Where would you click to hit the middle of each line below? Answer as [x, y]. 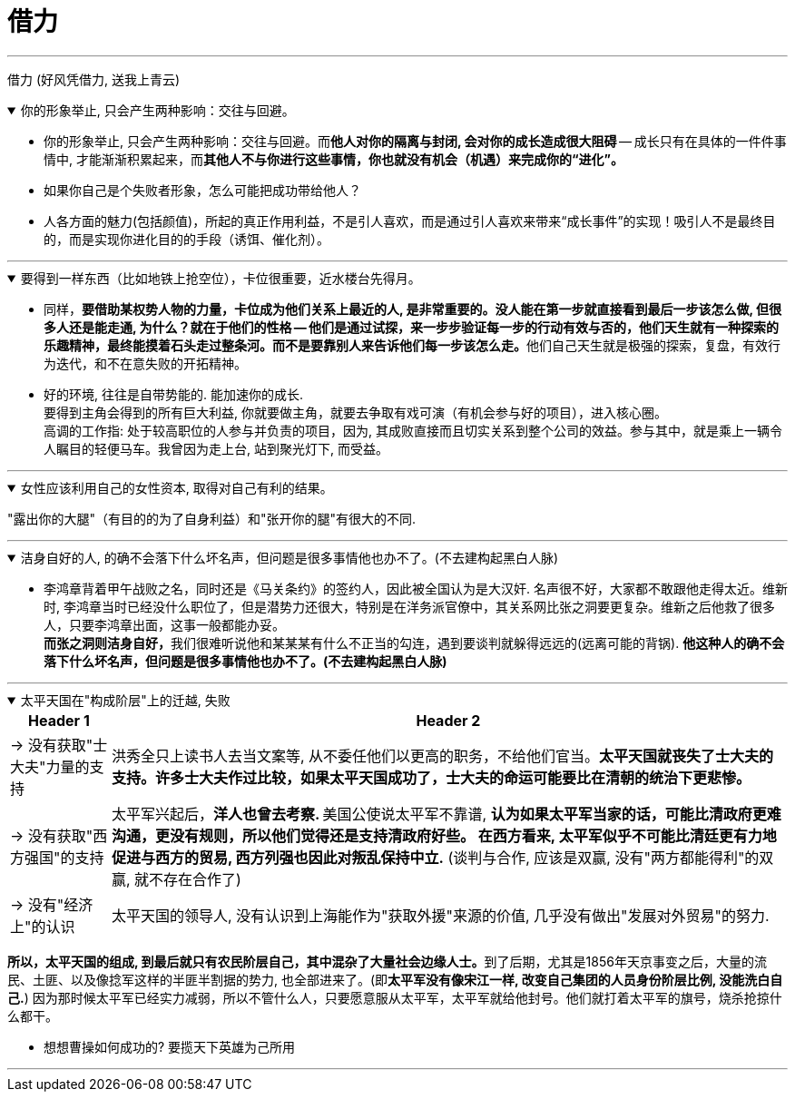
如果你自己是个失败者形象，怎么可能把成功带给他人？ [202, 190]
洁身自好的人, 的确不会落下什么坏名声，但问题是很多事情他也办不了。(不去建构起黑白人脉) [290, 557]
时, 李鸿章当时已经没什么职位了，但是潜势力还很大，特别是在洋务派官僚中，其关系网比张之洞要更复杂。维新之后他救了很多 [409, 606]
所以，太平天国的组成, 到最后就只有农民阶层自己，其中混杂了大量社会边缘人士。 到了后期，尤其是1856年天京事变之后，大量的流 [387, 961]
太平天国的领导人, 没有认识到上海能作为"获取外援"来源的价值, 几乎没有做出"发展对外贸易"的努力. [440, 915]
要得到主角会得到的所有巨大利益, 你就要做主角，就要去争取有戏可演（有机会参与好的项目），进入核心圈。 [355, 412]
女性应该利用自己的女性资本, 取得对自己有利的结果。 [177, 487]
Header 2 [448, 720]
